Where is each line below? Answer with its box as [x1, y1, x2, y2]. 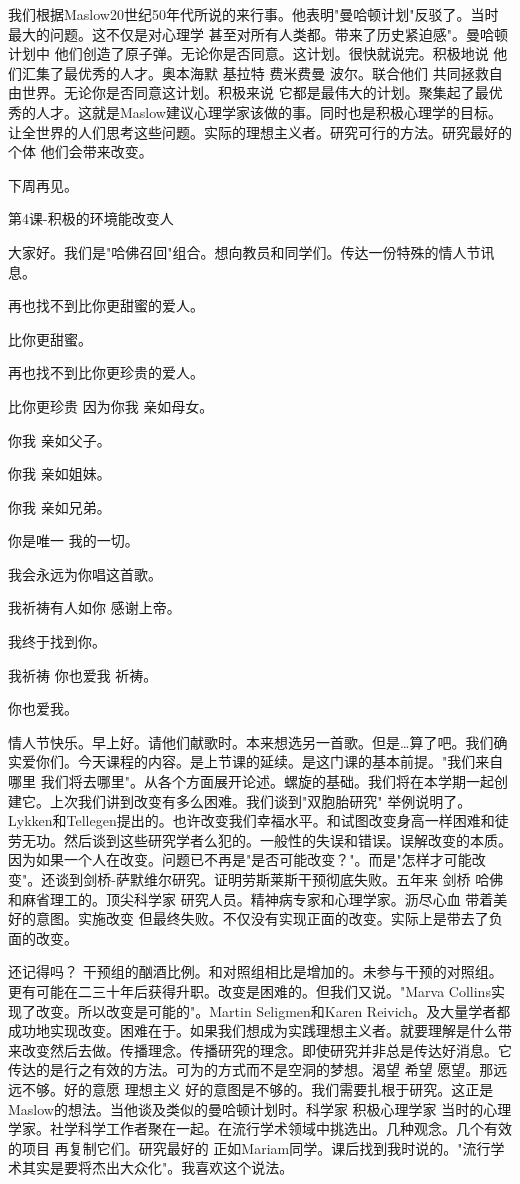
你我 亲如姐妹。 [8, 463, 111, 484]
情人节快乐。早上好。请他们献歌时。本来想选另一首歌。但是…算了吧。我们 [8, 731, 494, 752]
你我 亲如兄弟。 [8, 496, 111, 517]
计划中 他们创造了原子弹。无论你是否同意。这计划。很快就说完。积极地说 [8, 43, 489, 64]
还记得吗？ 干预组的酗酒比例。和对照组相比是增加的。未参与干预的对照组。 [8, 961, 503, 982]
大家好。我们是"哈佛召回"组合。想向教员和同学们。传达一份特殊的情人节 [8, 241, 481, 262]
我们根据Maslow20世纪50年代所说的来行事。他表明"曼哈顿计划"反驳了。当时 [8, 4, 499, 24]
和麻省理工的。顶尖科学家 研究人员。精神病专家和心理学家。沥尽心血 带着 [8, 888, 494, 909]
